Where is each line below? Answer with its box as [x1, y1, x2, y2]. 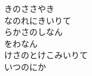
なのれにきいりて [4, 14, 71, 26]
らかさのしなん [4, 26, 63, 38]
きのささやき [4, 2, 54, 14]
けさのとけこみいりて [4, 49, 88, 61]
